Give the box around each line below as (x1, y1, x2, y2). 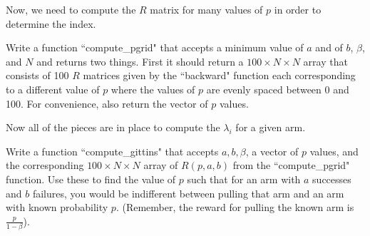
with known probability (6, 200, 108, 215)
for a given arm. (235, 120, 306, 135)
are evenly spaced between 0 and (206, 81, 349, 96)
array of (143, 158, 178, 173)
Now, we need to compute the (6, 2, 136, 16)
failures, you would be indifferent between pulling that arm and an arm (32, 185, 344, 200)
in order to (274, 2, 322, 16)
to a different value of (6, 81, 100, 96)
